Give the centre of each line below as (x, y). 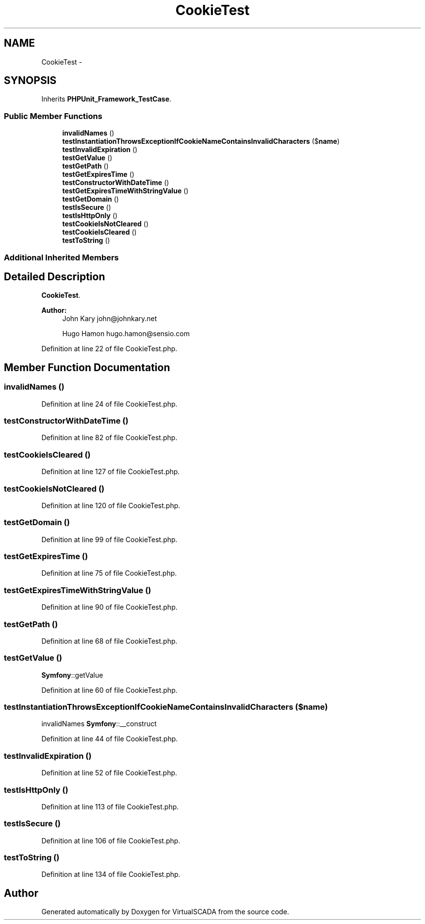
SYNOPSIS (30, 81)
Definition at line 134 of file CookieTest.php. (111, 874)
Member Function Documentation (87, 367)
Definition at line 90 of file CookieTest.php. (109, 607)
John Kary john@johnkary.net (110, 319)
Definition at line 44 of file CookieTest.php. (110, 739)
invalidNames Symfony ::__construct (99, 724)
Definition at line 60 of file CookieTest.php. (109, 690)
